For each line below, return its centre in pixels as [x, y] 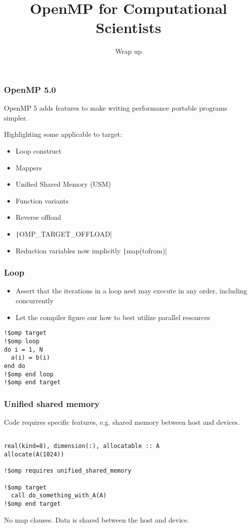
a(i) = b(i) [31, 358]
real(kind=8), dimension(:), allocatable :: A [82, 446]
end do [15, 366]
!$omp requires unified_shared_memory [68, 471]
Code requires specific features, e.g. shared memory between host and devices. [122, 422]
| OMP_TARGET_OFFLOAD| [64, 233]
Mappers [29, 167]
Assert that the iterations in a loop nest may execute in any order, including [131, 291]
